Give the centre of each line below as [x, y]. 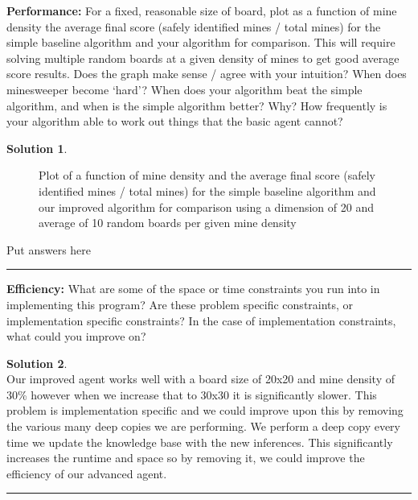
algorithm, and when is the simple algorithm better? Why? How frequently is [197, 105]
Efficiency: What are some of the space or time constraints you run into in [193, 289]
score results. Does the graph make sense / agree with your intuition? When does [207, 74]
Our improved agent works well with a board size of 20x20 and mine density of [201, 379]
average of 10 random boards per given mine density [168, 223]
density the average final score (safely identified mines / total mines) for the [194, 26]
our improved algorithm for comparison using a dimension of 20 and [206, 207]
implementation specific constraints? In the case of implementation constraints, [201, 320]
